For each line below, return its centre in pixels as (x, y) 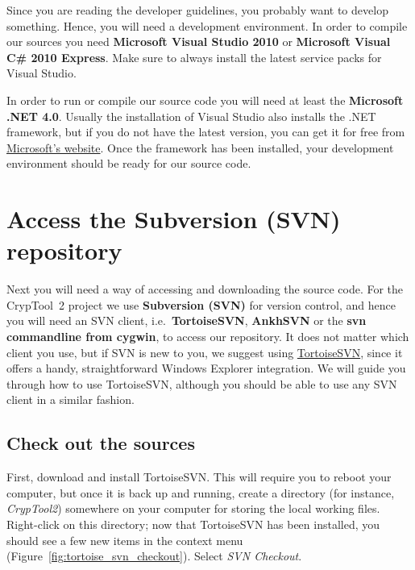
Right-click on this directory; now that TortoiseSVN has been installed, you (193, 524)
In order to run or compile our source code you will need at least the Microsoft (205, 100)
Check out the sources (101, 443)
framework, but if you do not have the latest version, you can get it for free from (206, 132)
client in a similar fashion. (71, 399)
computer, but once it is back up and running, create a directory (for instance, (201, 492)
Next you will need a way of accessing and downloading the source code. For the (205, 289)
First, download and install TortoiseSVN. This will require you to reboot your (199, 477)
